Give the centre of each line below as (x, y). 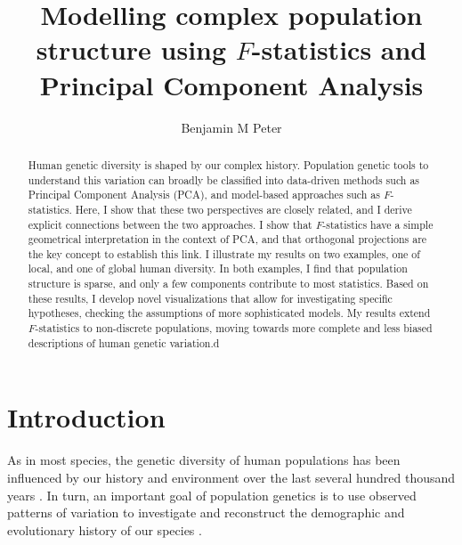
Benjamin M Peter (231, 127)
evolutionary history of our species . (105, 529)
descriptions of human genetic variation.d (124, 342)
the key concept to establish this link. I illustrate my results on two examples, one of (224, 253)
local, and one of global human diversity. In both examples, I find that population (218, 268)
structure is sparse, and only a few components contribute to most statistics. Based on (228, 284)
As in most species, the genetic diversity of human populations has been (204, 460)
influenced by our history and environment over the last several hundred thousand (231, 477)
